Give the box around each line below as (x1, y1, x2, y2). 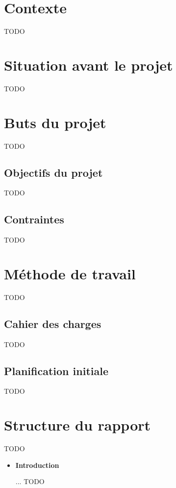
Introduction (15, 460, 59, 470)
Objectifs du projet (4, 164, 103, 180)
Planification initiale (4, 363, 108, 378)
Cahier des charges (4, 316, 101, 331)
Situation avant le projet (4, 54, 173, 75)
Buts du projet (4, 112, 106, 132)
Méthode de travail (4, 263, 136, 283)
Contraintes (4, 212, 64, 227)
